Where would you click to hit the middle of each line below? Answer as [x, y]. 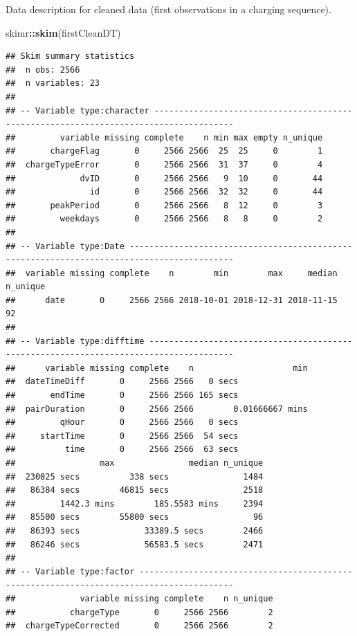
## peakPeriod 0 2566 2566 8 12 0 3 [164, 205]
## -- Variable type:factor [70, 571]
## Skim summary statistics [70, 56]
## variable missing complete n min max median [172, 273]
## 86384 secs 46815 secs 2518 [135, 490]
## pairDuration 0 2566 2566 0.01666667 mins [157, 409]
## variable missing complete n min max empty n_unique [164, 137]
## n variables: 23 [53, 83]
